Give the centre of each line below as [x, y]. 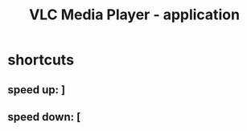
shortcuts [41, 60]
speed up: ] [37, 90]
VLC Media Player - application [134, 15]
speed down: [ [44, 117]
